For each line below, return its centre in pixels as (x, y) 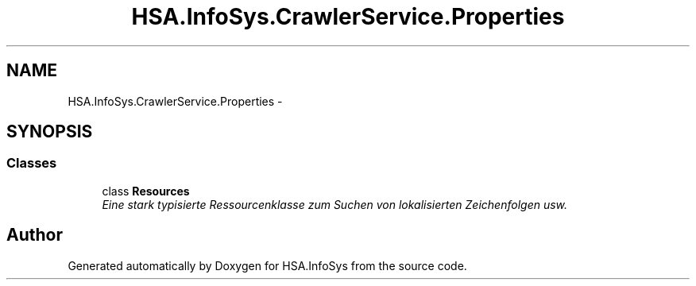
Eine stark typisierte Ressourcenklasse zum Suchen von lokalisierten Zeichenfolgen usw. (335, 204)
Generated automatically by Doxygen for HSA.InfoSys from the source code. (267, 265)
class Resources (146, 191)
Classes (32, 163)
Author (35, 235)
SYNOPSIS (50, 132)
